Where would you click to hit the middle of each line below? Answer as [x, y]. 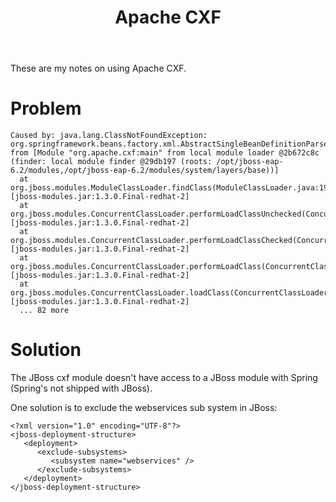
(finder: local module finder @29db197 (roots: [111, 162]
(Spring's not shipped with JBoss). [81, 388]
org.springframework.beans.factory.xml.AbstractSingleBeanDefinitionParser [171, 144]
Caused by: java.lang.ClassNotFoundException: [109, 136]
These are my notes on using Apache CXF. [98, 68]
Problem [46, 108]
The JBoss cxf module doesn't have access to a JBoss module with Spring [164, 378]
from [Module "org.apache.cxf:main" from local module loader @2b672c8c [165, 153]
